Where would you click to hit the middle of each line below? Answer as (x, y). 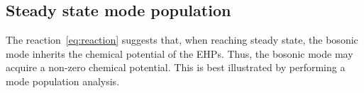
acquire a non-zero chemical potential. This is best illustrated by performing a (176, 67)
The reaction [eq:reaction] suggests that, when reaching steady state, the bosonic (182, 40)
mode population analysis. (63, 81)
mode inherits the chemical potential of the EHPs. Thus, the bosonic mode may (180, 53)
